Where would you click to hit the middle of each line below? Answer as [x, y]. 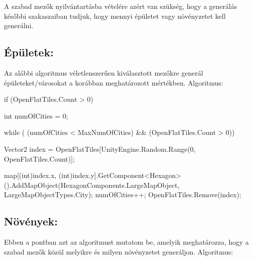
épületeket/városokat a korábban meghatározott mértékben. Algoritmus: [114, 82]
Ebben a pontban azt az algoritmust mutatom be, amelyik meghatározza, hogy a [126, 242]
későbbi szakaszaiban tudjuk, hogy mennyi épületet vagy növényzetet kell [115, 16]
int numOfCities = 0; [36, 115]
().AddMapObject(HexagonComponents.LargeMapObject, [92, 185]
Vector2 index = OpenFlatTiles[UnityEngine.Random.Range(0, [100, 149]
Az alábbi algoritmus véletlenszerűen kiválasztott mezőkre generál [104, 72]
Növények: [31, 221]
